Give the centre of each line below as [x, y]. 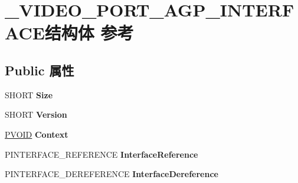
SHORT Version [36, 114]
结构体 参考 [89, 33]
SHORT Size [29, 94]
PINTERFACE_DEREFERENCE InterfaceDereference [112, 174]
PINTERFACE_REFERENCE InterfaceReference [101, 154]
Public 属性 [40, 70]
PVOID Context [37, 134]
